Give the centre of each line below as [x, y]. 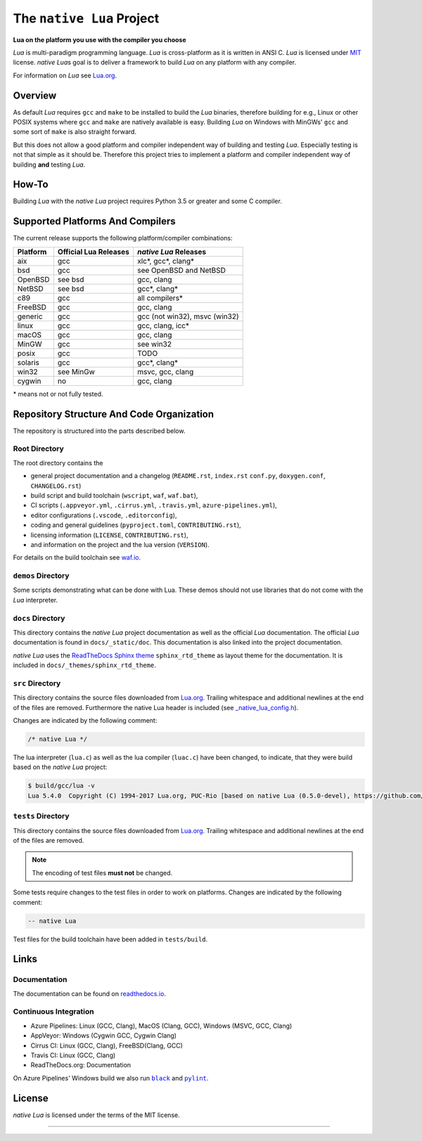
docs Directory [39, 618]
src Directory [37, 683]
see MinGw [76, 371]
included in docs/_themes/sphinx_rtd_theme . [84, 665]
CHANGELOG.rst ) [56, 486]
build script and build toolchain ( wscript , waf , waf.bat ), [114, 495]
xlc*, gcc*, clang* [166, 261]
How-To [31, 185]
